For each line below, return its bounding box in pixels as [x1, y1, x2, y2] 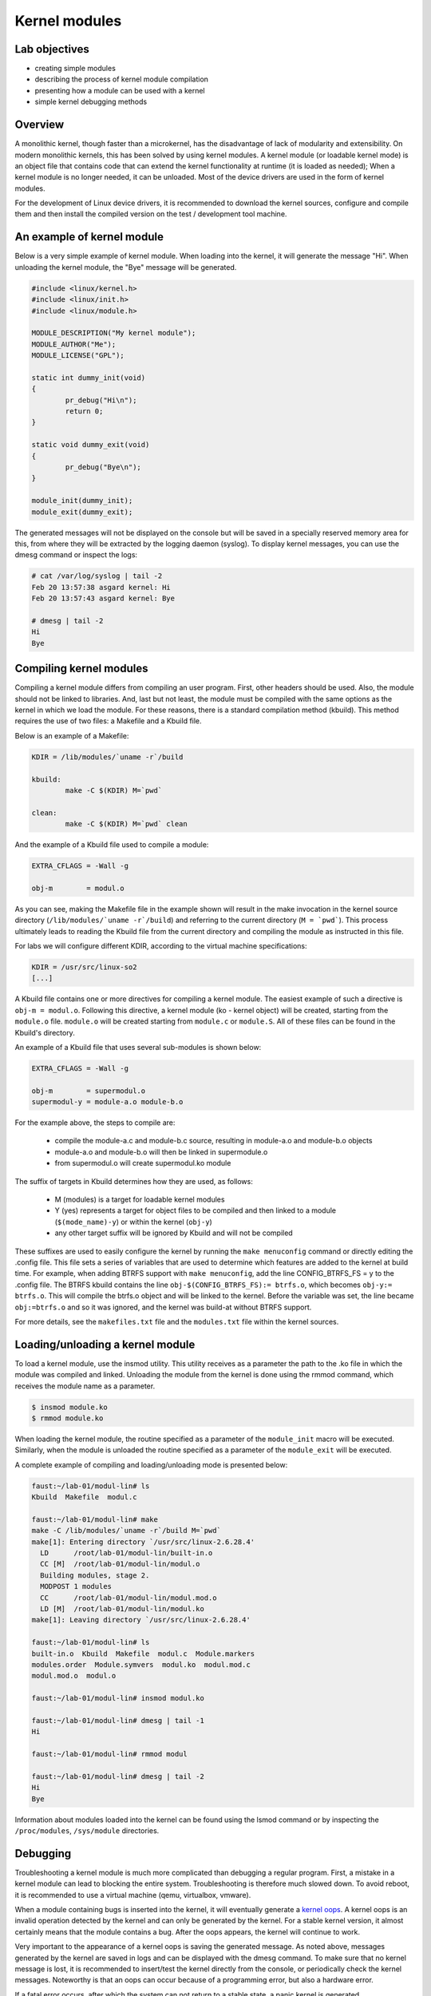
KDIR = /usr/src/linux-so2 [31, 962, 137, 972]
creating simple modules [34, 64, 116, 73]
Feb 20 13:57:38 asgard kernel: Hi [31, 583, 171, 592]
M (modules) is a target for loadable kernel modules [54, 1194, 225, 1204]
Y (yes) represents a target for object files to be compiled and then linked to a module [54, 1206, 337, 1215]
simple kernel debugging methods [34, 97, 148, 107]
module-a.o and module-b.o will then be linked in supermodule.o [54, 1147, 268, 1157]
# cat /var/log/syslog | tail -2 [31, 572, 163, 580]
